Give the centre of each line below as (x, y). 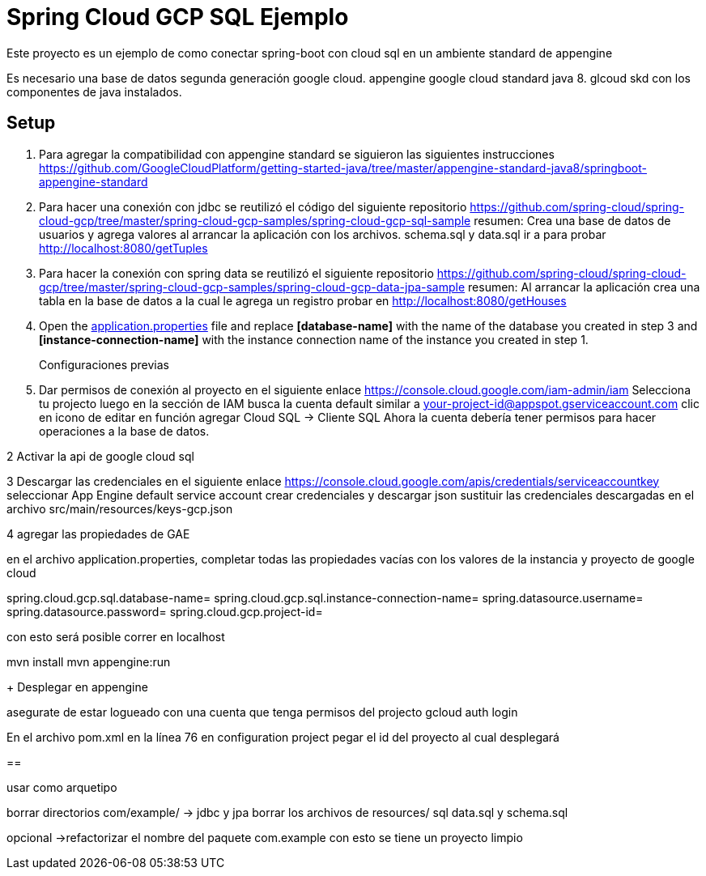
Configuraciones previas (104, 364)
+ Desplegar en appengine (77, 687)
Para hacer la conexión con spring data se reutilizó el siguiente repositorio (236, 273)
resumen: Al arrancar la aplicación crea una (584, 287)
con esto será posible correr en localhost (116, 636)
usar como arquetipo (62, 787)
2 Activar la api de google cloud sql (100, 456)
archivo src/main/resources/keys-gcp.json (120, 508)
